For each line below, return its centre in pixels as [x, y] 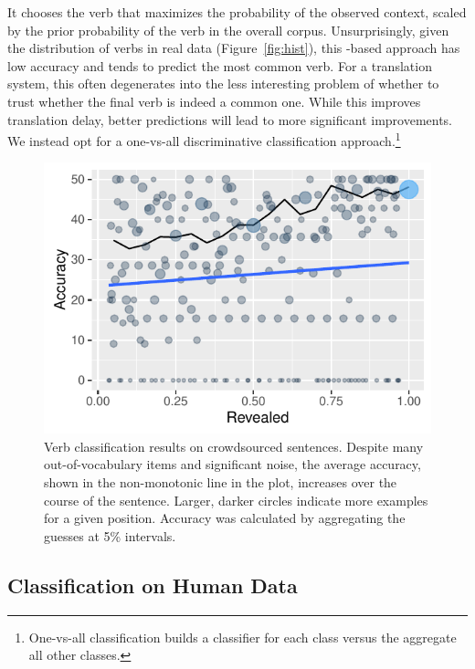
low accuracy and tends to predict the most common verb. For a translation [220, 65]
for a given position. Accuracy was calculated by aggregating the [225, 518]
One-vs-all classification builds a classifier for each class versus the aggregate [243, 637]
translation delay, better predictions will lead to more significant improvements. [230, 119]
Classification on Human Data [153, 585]
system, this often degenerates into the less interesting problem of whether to [223, 84]
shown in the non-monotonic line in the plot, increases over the [221, 481]
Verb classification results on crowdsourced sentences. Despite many [234, 446]
